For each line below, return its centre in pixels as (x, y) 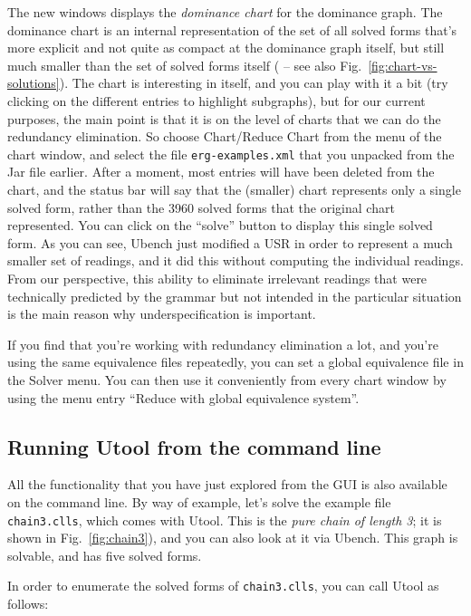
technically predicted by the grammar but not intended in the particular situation (235, 296)
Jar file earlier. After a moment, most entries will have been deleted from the (221, 172)
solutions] (34, 83)
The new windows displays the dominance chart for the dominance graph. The (225, 12)
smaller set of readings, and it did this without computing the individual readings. (235, 260)
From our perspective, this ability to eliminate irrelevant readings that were (217, 278)
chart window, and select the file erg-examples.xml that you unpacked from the (231, 154)
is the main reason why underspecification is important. (162, 314)
